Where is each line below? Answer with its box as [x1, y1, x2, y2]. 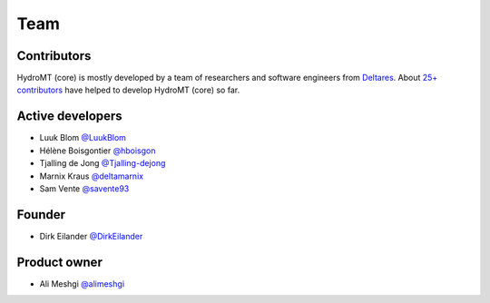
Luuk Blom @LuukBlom [39, 132, 127, 143]
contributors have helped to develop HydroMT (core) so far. [16, 84, 240, 95]
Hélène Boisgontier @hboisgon [39, 145, 156, 156]
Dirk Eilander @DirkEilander [39, 230, 143, 241]
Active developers [16, 109, 122, 124]
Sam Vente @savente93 [39, 182, 130, 194]
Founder [16, 207, 66, 222]
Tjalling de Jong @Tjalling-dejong [39, 158, 166, 169]
